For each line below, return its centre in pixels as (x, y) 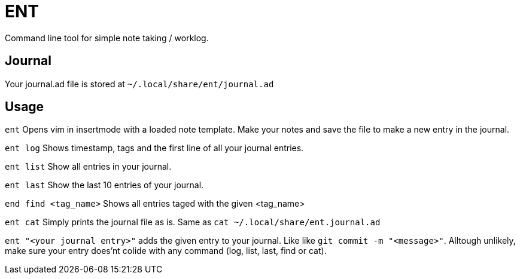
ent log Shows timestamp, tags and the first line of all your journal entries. (154, 148)
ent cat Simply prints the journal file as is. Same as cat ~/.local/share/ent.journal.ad (193, 222)
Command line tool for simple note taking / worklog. (107, 38)
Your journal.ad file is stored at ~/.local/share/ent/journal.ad (139, 84)
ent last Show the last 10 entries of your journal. (104, 185)
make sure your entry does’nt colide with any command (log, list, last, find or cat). (166, 251)
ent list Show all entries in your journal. (88, 167)
